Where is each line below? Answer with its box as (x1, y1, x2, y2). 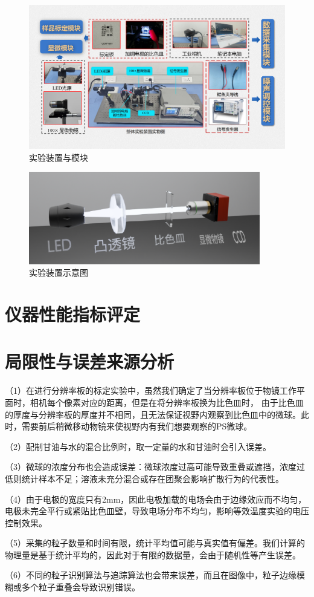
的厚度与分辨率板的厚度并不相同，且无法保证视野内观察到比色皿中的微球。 (5, 408, 301, 420)
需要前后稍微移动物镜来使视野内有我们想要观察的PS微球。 (21, 420, 252, 432)
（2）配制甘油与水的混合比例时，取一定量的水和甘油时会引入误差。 (5, 440, 271, 452)
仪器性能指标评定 (5, 302, 141, 327)
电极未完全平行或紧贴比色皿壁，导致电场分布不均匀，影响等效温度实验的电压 (5, 504, 309, 517)
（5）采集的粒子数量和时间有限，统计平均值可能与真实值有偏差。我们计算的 (5, 537, 305, 549)
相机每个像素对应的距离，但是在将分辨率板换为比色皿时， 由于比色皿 (30, 396, 304, 408)
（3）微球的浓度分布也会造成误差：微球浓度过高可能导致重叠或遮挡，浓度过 (5, 460, 305, 473)
